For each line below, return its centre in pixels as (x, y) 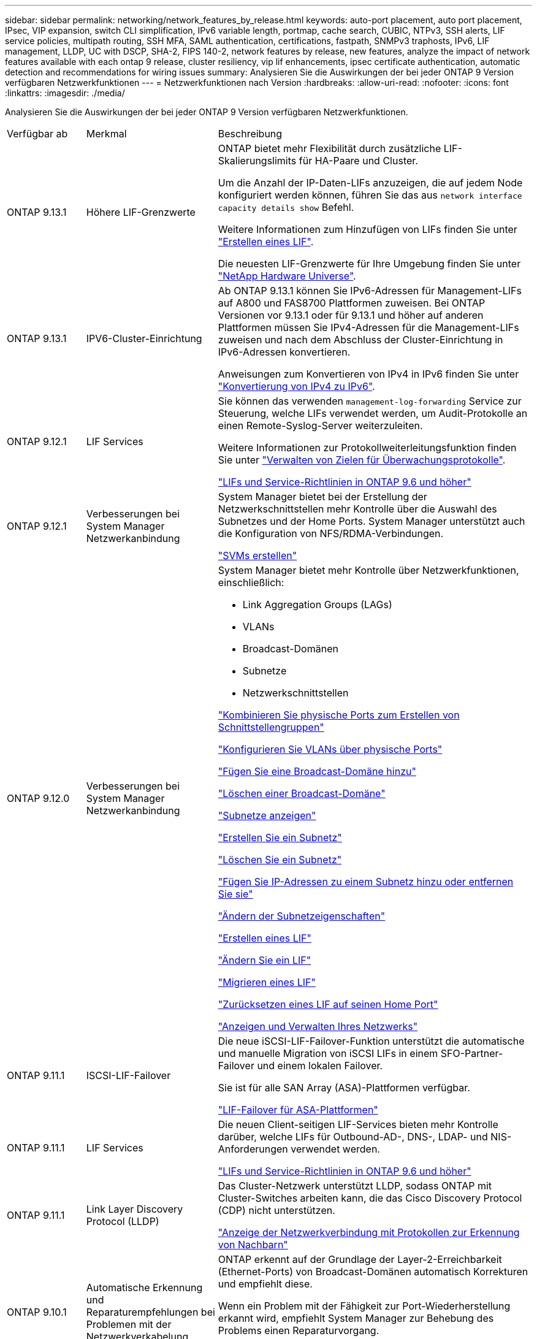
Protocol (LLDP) (123, 1221)
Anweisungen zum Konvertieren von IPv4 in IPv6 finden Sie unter (368, 374)
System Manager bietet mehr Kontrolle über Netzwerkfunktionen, (368, 570)
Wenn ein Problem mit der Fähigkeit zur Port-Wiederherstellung (364, 1306)
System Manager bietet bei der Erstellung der (322, 497)
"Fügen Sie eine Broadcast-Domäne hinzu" (317, 771)
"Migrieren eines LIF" (267, 982)
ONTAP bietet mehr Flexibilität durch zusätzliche (329, 148)
